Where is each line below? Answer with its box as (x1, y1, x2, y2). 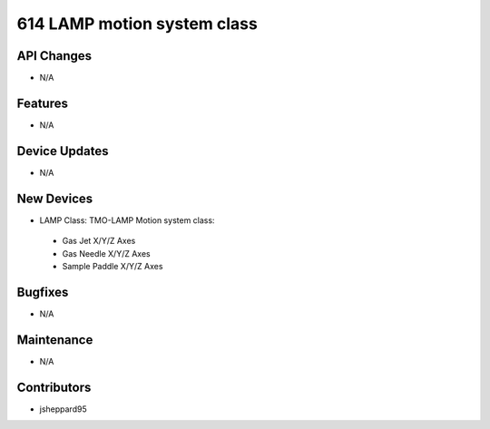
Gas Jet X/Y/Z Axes (62, 236, 136, 247)
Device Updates (16, 143, 109, 159)
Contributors (16, 379, 92, 395)
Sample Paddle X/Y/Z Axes (62, 260, 163, 271)
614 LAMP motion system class (16, 14, 258, 34)
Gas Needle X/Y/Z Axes (62, 248, 151, 258)
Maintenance (16, 332, 93, 347)
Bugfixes (16, 284, 69, 299)
